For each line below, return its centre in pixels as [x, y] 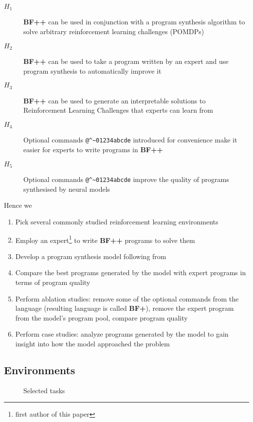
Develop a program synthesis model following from [91, 256]
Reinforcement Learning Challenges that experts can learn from [118, 110]
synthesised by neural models [67, 189]
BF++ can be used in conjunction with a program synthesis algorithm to [134, 22]
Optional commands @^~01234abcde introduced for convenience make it [130, 140]
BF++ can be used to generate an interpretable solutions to [115, 100]
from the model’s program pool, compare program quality [101, 317]
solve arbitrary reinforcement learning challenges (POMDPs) [114, 31]
